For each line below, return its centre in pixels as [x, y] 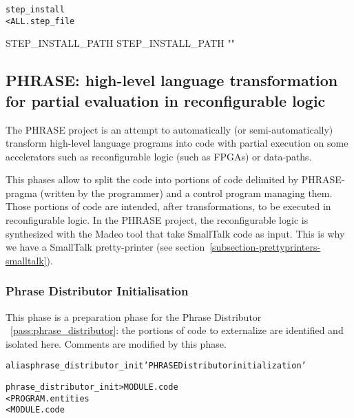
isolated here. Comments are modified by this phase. [116, 343]
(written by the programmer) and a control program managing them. [186, 192]
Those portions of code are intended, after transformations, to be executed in [168, 206]
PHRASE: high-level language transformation [172, 80]
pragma [21, 192]
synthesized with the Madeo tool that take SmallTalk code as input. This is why [175, 233]
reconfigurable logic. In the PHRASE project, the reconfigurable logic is [157, 220]
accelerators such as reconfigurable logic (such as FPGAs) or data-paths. [159, 156]
